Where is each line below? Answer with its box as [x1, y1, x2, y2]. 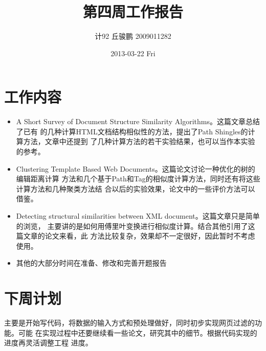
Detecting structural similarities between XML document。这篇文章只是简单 [16, 210, 260, 221]
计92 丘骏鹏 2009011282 [95, 31, 171, 41]
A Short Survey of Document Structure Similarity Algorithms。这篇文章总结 [16, 116, 260, 127]
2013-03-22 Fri [110, 48, 156, 58]
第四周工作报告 [82, 1, 183, 22]
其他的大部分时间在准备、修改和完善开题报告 [16, 258, 167, 268]
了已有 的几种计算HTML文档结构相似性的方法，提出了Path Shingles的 [16, 126, 248, 136]
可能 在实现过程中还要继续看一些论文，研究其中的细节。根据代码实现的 [18, 327, 257, 338]
